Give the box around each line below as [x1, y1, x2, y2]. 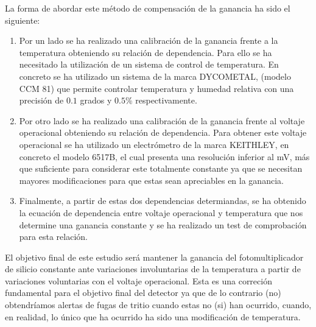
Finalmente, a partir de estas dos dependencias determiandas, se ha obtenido [19, 194, 306, 207]
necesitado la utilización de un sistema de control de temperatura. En [19, 58, 279, 71]
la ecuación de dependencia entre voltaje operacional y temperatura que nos [19, 206, 303, 219]
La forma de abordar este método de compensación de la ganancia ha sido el [5, 2, 290, 14]
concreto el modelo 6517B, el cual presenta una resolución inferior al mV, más [19, 150, 310, 163]
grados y [80, 94, 112, 107]
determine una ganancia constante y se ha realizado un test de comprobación [19, 218, 307, 231]
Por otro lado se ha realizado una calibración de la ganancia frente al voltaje [19, 114, 305, 127]
